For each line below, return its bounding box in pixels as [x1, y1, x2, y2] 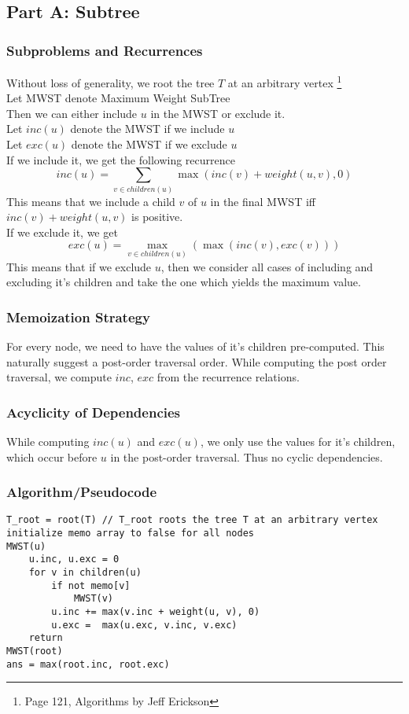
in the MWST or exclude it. [150, 105, 286, 121]
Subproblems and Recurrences [6, 40, 203, 60]
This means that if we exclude [6, 258, 152, 274]
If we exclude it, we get [6, 223, 118, 240]
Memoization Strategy [6, 307, 150, 326]
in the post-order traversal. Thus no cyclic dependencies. [110, 448, 383, 465]
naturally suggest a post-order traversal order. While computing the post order [6, 353, 387, 370]
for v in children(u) [28, 567, 142, 579]
